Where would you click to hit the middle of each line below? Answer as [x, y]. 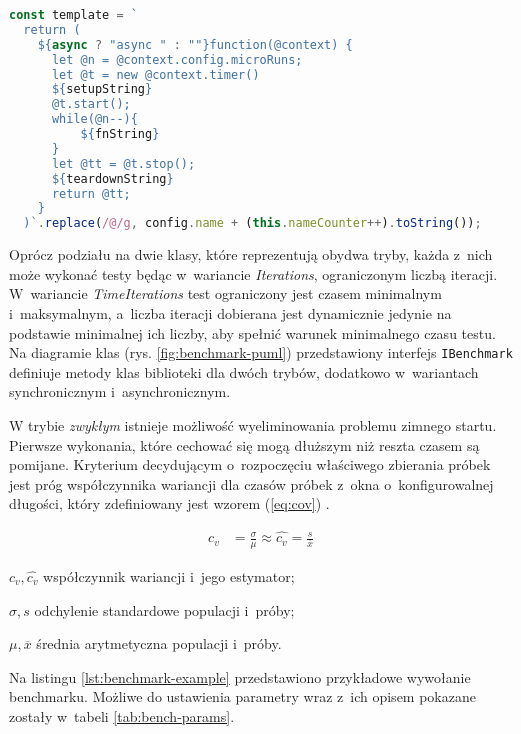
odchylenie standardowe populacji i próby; [164, 609]
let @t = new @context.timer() [155, 74]
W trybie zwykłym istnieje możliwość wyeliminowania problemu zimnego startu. [253, 424]
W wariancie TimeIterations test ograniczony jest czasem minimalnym [225, 293]
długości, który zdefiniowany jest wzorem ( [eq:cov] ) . [169, 503]
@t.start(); [91, 104]
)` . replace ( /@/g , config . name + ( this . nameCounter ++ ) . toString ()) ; [252, 223]
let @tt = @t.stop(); [123, 163]
